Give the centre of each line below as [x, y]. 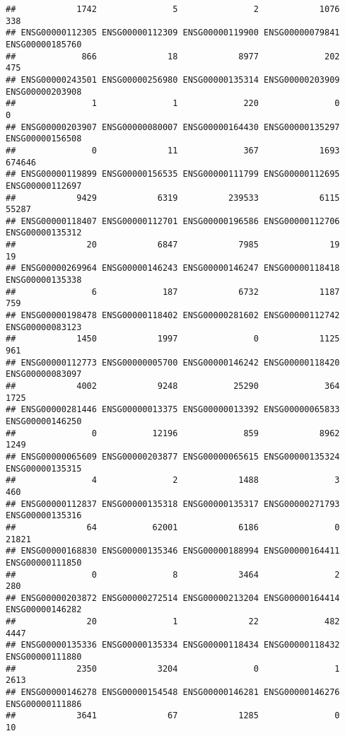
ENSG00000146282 [44, 610]
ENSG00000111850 [44, 562]
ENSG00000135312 [44, 233]
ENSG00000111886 [44, 704]
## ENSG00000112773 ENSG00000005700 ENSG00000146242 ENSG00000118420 [173, 362]
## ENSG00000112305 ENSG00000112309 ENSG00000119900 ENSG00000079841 [173, 33]
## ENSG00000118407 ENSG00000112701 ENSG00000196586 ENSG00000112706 [173, 221]
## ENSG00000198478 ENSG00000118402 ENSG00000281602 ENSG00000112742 [173, 316]
